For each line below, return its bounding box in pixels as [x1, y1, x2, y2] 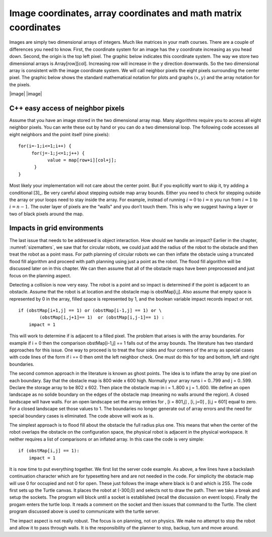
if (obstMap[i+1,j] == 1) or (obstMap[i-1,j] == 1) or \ [18, 308, 162, 314]
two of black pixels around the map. [9, 211, 84, 217]
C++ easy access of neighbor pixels [9, 104, 125, 112]
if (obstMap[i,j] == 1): [18, 448, 80, 454]
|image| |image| [9, 91, 42, 97]
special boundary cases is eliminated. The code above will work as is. [9, 412, 154, 419]
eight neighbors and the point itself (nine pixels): [9, 131, 110, 137]
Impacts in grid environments [9, 224, 104, 232]
